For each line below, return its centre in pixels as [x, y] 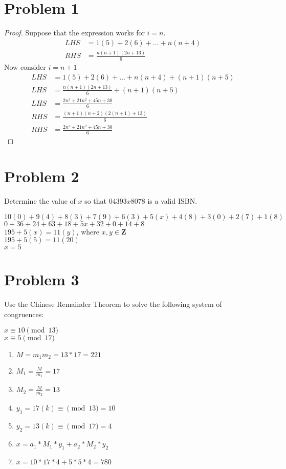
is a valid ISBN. [172, 201]
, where [88, 231]
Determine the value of [40, 201]
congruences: [24, 314]
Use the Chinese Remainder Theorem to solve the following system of [113, 304]
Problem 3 [42, 279]
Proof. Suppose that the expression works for [74, 33]
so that [96, 201]
